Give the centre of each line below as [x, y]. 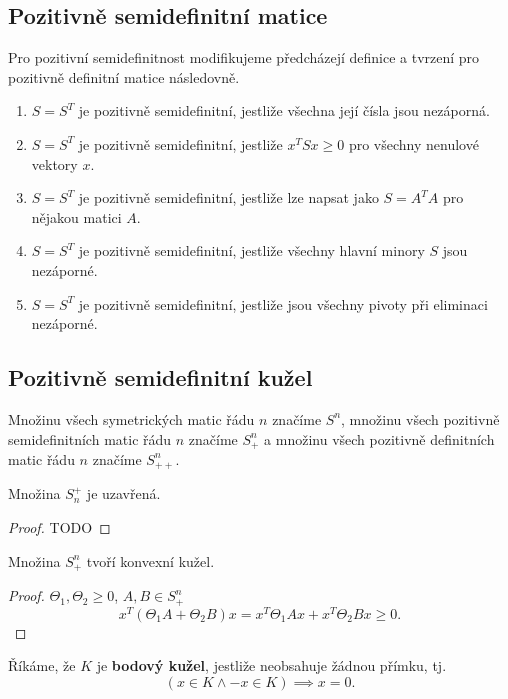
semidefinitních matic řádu [90, 438]
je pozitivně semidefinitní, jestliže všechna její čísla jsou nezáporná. [284, 110]
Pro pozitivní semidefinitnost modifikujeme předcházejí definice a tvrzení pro [244, 57]
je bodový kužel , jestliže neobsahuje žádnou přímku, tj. [271, 665]
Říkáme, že [42, 665]
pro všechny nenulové [413, 143]
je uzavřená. [123, 493]
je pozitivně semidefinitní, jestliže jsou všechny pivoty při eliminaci [283, 303]
